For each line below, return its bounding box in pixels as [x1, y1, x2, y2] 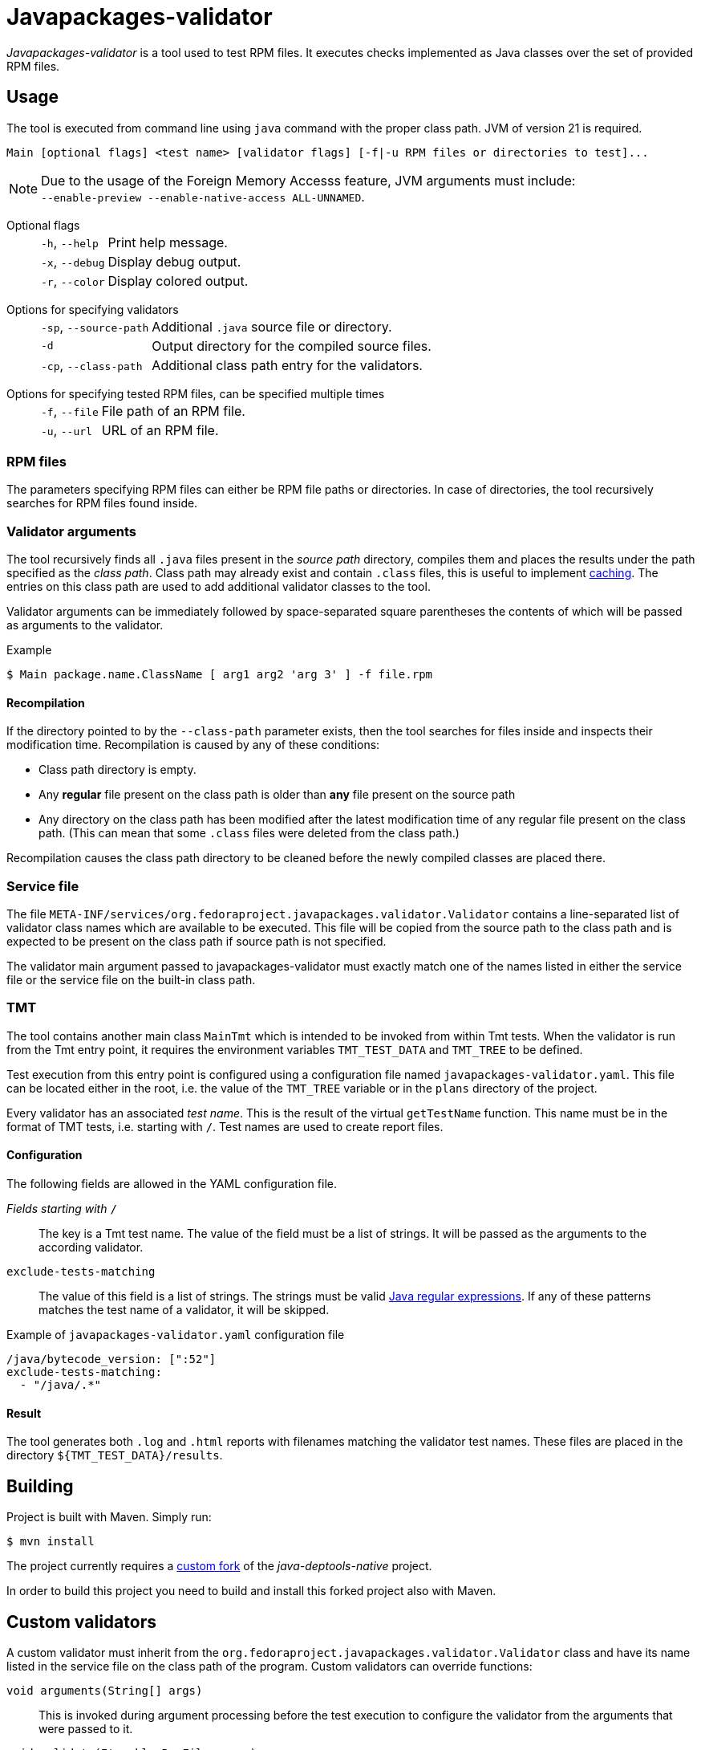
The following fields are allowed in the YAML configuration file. [6, 1177, 337, 1191]
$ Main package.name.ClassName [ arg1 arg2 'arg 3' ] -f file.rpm [6, 668, 433, 682]
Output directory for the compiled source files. [152, 337, 432, 354]
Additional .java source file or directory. [152, 318, 392, 335]
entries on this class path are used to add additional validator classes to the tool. [6, 580, 431, 594]
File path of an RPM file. [101, 402, 245, 419]
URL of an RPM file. [101, 421, 219, 438]
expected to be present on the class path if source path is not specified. [6, 934, 387, 949]
